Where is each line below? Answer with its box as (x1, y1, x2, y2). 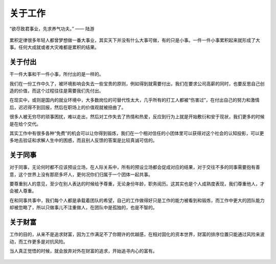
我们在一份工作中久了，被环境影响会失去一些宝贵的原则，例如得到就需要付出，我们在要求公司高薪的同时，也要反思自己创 (9, 80, 265, 86)
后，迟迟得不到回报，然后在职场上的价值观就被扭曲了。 (9, 104, 126, 110)
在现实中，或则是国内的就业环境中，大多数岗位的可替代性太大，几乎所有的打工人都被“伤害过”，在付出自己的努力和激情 (9, 97, 260, 103)
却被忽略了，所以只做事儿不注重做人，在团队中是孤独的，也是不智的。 (9, 205, 157, 211)
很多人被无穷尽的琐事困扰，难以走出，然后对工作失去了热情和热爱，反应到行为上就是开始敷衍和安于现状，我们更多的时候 (9, 114, 265, 120)
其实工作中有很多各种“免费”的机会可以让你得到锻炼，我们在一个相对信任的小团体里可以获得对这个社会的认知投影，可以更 (9, 130, 264, 136)
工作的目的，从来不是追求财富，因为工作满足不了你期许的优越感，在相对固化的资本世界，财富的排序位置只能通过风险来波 (9, 231, 265, 237)
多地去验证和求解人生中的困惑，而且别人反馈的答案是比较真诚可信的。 (9, 137, 157, 143)
